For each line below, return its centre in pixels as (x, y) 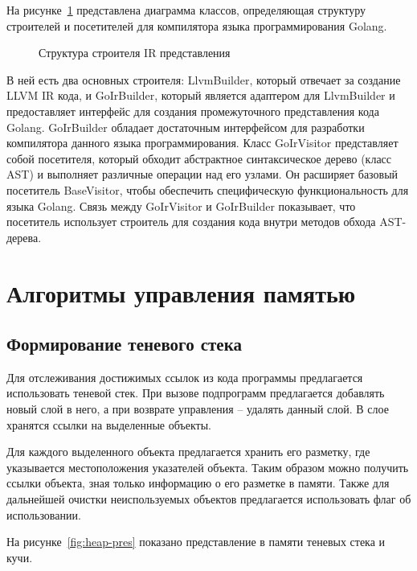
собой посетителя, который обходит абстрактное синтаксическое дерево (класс (199, 158)
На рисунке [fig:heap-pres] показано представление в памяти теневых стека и (196, 542)
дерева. (24, 237)
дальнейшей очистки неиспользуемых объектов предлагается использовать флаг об (209, 499)
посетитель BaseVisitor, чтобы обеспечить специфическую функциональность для (208, 189)
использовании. (44, 514)
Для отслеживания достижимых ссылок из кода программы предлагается (185, 377)
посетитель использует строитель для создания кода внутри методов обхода (191, 222)
